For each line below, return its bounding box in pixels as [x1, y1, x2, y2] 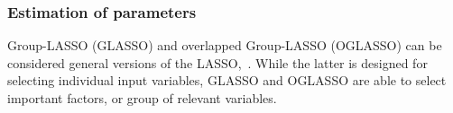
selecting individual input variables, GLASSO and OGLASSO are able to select [7, 71, 447, 90]
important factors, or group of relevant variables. [7, 89, 277, 107]
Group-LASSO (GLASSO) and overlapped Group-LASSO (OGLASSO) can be [7, 36, 442, 55]
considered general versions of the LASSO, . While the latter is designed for [7, 53, 428, 72]
